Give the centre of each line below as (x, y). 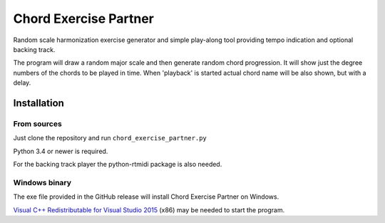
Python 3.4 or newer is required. (61, 151)
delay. (22, 83)
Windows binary (42, 182)
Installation (38, 103)
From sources (37, 123)
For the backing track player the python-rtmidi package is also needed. (118, 165)
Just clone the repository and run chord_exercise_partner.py (110, 138)
